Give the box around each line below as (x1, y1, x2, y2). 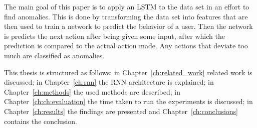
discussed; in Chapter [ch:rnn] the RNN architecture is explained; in (4, 77, 214, 87)
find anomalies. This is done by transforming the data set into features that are (4, 11, 248, 21)
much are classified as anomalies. (4, 50, 105, 60)
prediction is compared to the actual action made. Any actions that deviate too (4, 40, 248, 51)
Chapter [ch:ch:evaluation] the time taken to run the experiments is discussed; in (4, 96, 253, 107)
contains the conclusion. (4, 116, 77, 126)
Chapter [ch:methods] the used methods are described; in (4, 86, 180, 97)
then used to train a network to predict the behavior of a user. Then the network (4, 21, 253, 31)
